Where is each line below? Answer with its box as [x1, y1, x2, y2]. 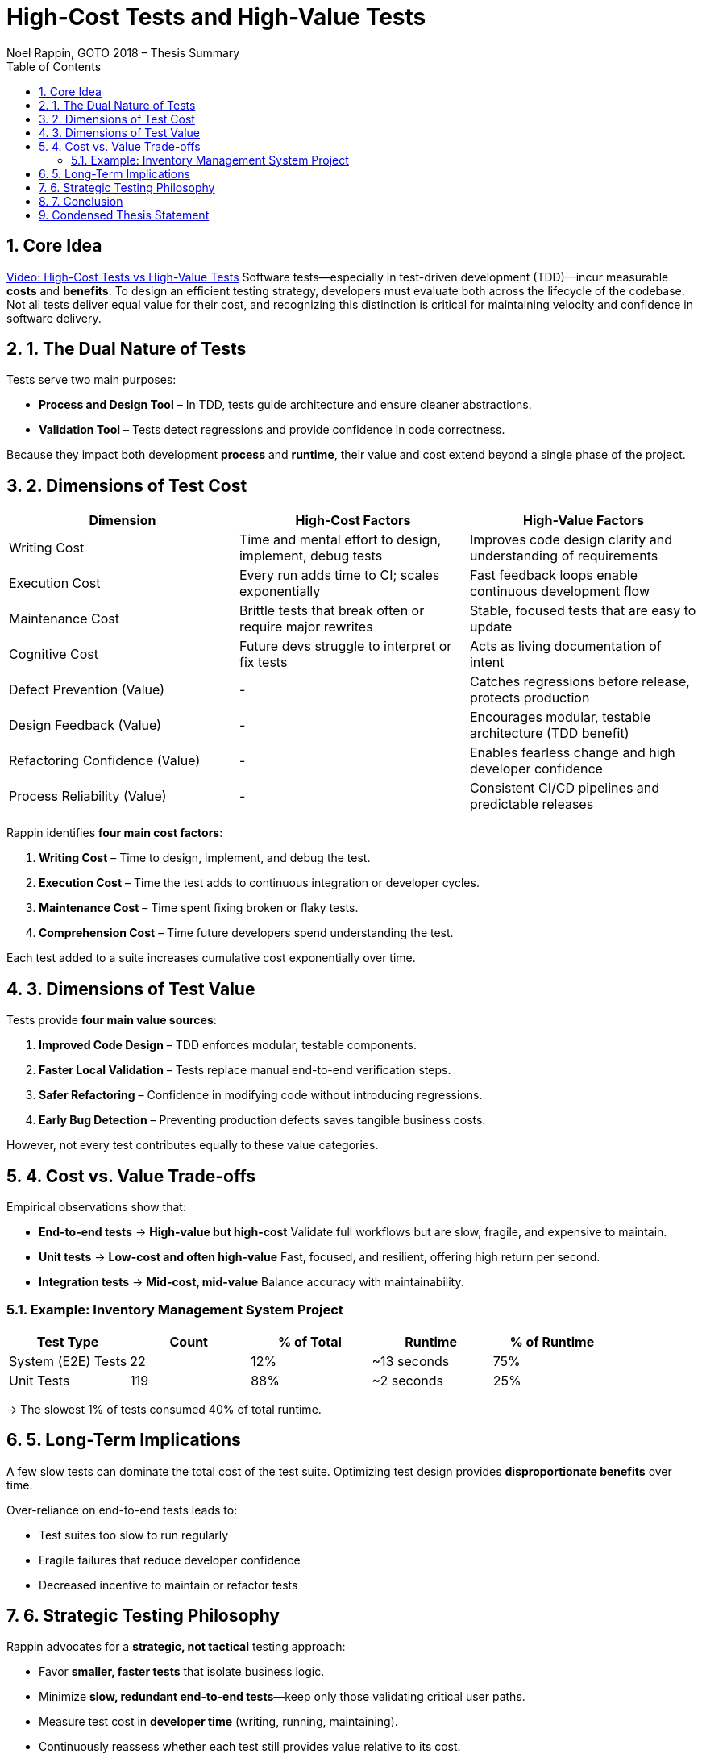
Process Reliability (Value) [9, 788, 167, 805]
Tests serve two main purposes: [6, 373, 177, 387]
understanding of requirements [469, 548, 658, 564]
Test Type [36, 1333, 99, 1350]
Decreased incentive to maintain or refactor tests [39, 1577, 298, 1592]
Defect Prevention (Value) [9, 681, 165, 698]
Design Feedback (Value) [9, 717, 162, 734]
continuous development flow [469, 583, 650, 600]
